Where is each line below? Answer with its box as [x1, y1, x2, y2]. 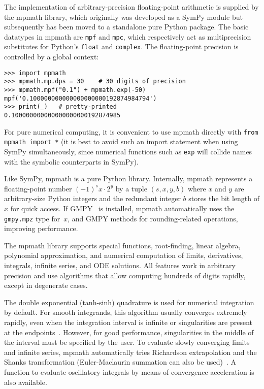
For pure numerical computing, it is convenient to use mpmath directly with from [4, 126, 258, 137]
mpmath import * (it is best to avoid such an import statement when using [4, 136, 238, 147]
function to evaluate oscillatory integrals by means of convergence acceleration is [4, 366, 254, 377]
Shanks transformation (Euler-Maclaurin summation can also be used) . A [4, 356, 236, 367]
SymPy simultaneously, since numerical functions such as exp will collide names [4, 146, 252, 156]
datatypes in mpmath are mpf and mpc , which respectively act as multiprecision [4, 31, 251, 42]
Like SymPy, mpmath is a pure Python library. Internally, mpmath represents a [4, 173, 253, 184]
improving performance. [4, 223, 78, 234]
